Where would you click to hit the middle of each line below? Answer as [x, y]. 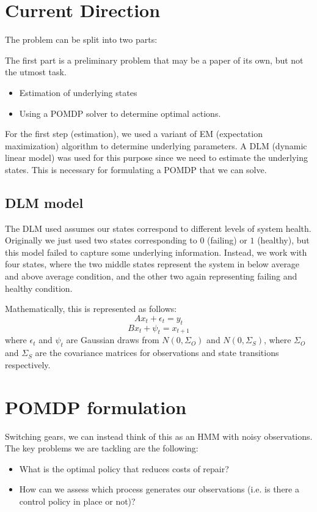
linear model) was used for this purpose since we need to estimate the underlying [157, 158]
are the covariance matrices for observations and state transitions [157, 353]
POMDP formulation [96, 406]
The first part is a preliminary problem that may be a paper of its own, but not [154, 60]
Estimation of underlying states [78, 92]
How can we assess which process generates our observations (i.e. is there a [159, 489]
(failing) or [227, 240]
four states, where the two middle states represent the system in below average [152, 264]
